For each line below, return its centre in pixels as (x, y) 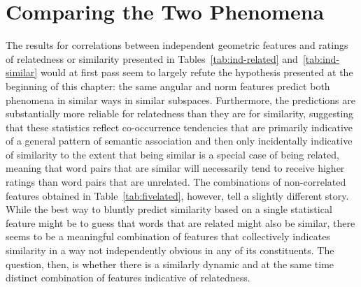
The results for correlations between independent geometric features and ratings (177, 45)
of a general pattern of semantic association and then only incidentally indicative (179, 141)
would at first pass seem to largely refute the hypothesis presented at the (197, 72)
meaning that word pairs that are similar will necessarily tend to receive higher (175, 168)
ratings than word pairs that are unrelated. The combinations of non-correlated (176, 182)
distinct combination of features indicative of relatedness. (128, 278)
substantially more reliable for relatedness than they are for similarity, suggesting (180, 113)
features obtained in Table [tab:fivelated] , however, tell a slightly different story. (177, 195)
